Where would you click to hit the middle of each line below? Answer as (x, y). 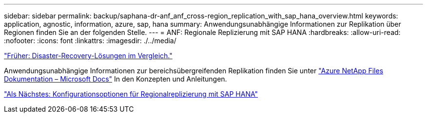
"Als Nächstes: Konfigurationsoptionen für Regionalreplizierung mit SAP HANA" (131, 94)
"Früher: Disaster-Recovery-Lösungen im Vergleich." (88, 56)
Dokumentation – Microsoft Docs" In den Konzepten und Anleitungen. (116, 79)
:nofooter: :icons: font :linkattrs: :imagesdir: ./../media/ (90, 41)
